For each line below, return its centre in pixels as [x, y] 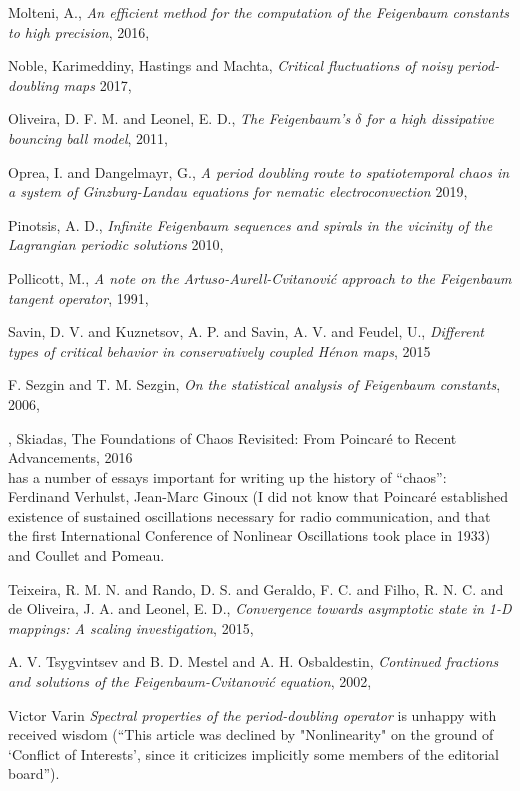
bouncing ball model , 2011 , [88, 137]
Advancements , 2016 [70, 457]
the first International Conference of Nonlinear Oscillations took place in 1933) [249, 535]
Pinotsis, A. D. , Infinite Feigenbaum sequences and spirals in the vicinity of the [250, 224]
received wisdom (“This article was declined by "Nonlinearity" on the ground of [251, 734]
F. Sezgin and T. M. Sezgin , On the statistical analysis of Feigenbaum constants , [254, 384]
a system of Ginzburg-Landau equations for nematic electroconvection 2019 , [238, 191]
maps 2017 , [97, 84]
